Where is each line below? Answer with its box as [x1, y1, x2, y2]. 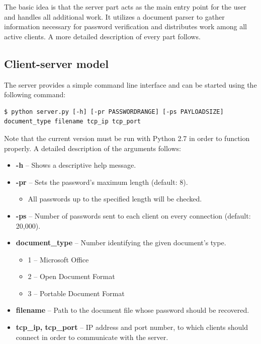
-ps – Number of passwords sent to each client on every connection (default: [16, 210, 251, 221]
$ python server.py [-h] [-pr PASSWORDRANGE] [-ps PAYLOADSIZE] [4, 108, 224, 115]
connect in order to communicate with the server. [16, 331, 168, 342]
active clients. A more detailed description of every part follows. [4, 31, 201, 41]
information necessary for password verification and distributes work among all [4, 21, 247, 32]
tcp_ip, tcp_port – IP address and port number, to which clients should [16, 322, 248, 332]
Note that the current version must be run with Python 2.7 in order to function [4, 132, 250, 143]
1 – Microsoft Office [28, 254, 89, 264]
